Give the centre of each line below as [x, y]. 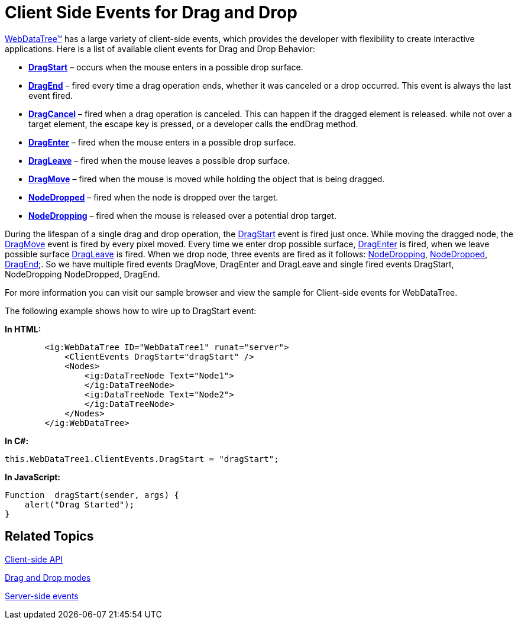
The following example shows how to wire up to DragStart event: [131, 311]
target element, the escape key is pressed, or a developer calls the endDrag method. [193, 124]
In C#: [17, 441]
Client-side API [34, 559]
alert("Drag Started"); [80, 504]
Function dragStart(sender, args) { [92, 495]
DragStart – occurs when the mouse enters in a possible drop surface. [166, 67]
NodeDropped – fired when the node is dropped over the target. [153, 197]
